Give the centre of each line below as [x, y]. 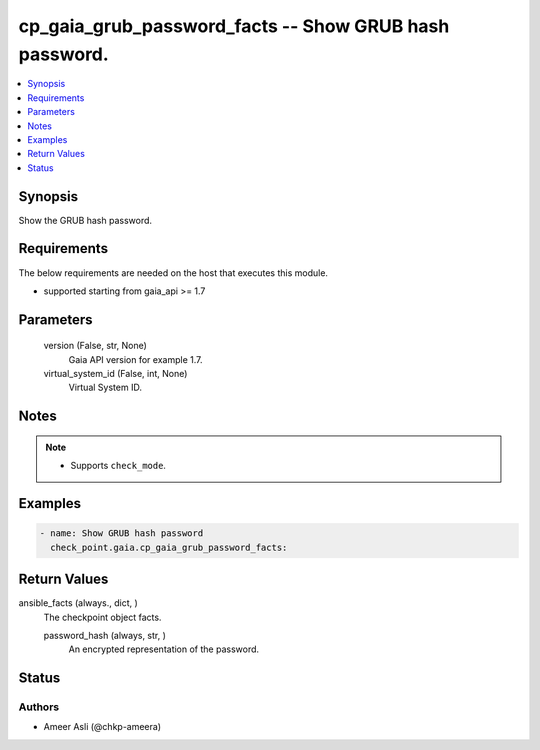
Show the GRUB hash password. [85, 220]
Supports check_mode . [118, 466]
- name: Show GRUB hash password [121, 533]
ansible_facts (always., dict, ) [78, 603]
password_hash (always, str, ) [105, 635]
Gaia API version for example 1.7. [135, 359]
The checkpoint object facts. [102, 617]
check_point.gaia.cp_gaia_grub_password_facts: [169, 547]
